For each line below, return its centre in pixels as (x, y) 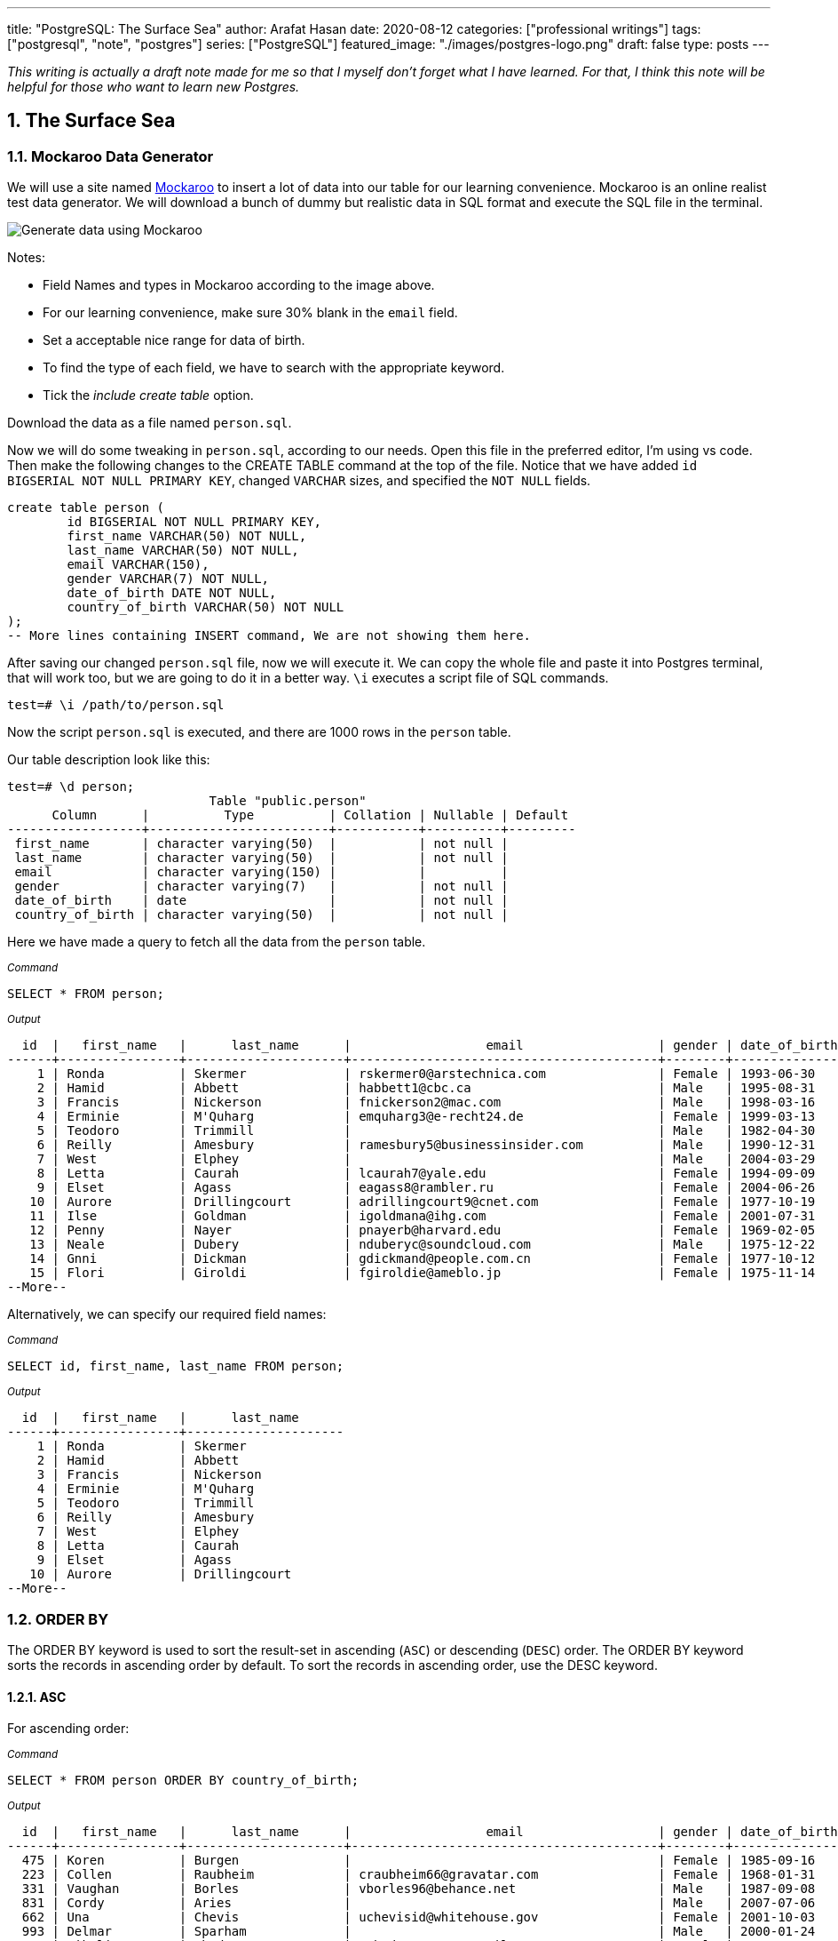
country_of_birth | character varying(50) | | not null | (261, 915)
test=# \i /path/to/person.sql (116, 705)
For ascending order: (68, 1729)
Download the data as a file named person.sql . (150, 423)
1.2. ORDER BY (58, 1619)
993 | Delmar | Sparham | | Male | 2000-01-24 (419, 1932)
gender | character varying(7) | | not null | (261, 887)
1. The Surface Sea (91, 121)
